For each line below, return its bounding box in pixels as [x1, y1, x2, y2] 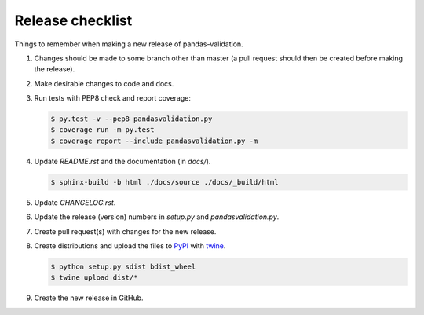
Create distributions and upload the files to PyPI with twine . [34, 241, 226, 251]
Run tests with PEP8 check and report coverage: [34, 93, 192, 103]
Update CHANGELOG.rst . [34, 197, 116, 207]
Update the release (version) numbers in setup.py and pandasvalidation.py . [34, 212, 280, 222]
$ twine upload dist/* [50, 273, 138, 282]
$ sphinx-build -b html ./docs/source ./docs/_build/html [50, 178, 279, 186]
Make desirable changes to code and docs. [34, 79, 174, 88]
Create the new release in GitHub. [34, 293, 144, 302]
